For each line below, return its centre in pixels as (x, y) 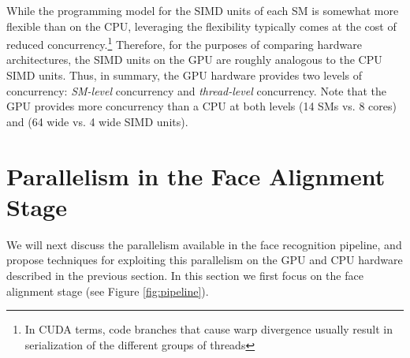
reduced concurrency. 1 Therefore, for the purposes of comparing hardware (184, 43)
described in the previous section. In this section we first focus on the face (185, 275)
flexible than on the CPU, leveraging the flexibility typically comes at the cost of (201, 26)
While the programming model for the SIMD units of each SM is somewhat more (203, 10)
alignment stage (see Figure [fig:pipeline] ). (108, 291)
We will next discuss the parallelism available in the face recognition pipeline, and (204, 244)
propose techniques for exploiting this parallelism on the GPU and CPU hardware (205, 260)
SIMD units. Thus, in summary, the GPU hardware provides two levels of (184, 75)
